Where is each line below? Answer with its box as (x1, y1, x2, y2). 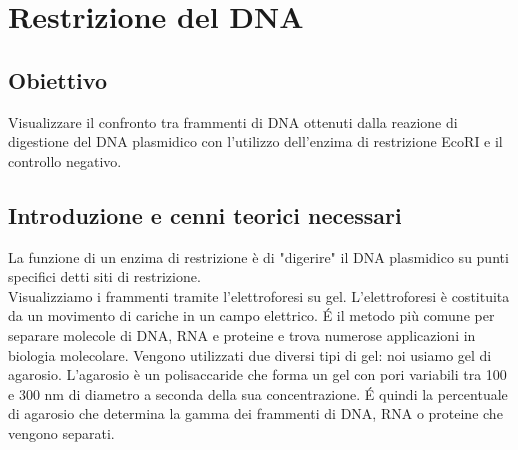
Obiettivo (8, 64, 107, 95)
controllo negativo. (8, 150, 122, 171)
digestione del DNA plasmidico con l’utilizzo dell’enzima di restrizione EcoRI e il (8, 131, 503, 152)
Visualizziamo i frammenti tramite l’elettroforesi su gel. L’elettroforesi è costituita (8, 285, 510, 306)
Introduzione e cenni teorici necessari (8, 199, 402, 230)
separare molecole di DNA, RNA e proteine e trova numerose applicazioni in (8, 324, 476, 345)
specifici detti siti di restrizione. (8, 266, 201, 287)
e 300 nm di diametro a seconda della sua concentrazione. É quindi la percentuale (8, 383, 508, 404)
